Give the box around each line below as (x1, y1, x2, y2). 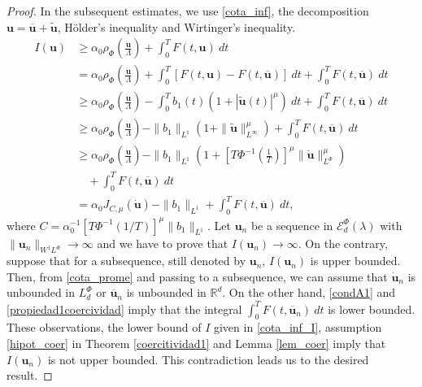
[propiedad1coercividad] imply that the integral (7, 300, 242, 317)
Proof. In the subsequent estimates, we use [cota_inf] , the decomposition (7, 2, 369, 19)
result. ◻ (7, 367, 53, 384)
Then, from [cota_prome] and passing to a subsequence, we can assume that (7, 267, 388, 285)
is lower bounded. (328, 300, 415, 317)
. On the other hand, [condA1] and (222, 284, 396, 301)
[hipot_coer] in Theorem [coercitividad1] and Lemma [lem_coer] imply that (7, 334, 386, 351)
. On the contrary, (298, 234, 388, 251)
